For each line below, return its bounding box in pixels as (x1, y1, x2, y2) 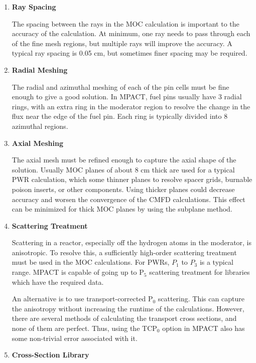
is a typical (199, 257, 233, 267)
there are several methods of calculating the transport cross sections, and (12, 313, 237, 323)
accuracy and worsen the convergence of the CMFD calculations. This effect (12, 194, 245, 204)
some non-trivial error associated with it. (12, 332, 138, 343)
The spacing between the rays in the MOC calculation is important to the (12, 18, 239, 29)
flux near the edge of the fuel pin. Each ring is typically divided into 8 (12, 111, 228, 121)
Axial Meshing (12, 137, 64, 148)
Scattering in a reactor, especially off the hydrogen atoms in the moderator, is (12, 237, 252, 248)
